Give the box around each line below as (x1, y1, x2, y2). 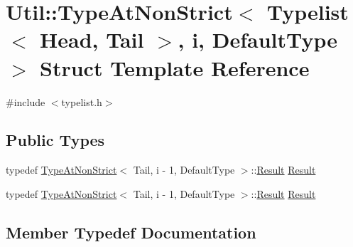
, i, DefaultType (178, 25, 338, 54)
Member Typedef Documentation (6, 221, 256, 243)
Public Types (6, 129, 105, 151)
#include (6, 94, 45, 109)
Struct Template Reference (40, 53, 310, 82)
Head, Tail (40, 25, 144, 54)
